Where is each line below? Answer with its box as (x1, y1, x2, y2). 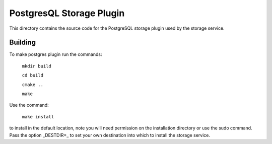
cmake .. (22, 82, 44, 88)
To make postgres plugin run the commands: (9, 51, 102, 57)
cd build (22, 73, 44, 78)
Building (9, 38, 36, 47)
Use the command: (9, 102, 49, 108)
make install (22, 114, 54, 119)
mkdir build (22, 63, 51, 69)
